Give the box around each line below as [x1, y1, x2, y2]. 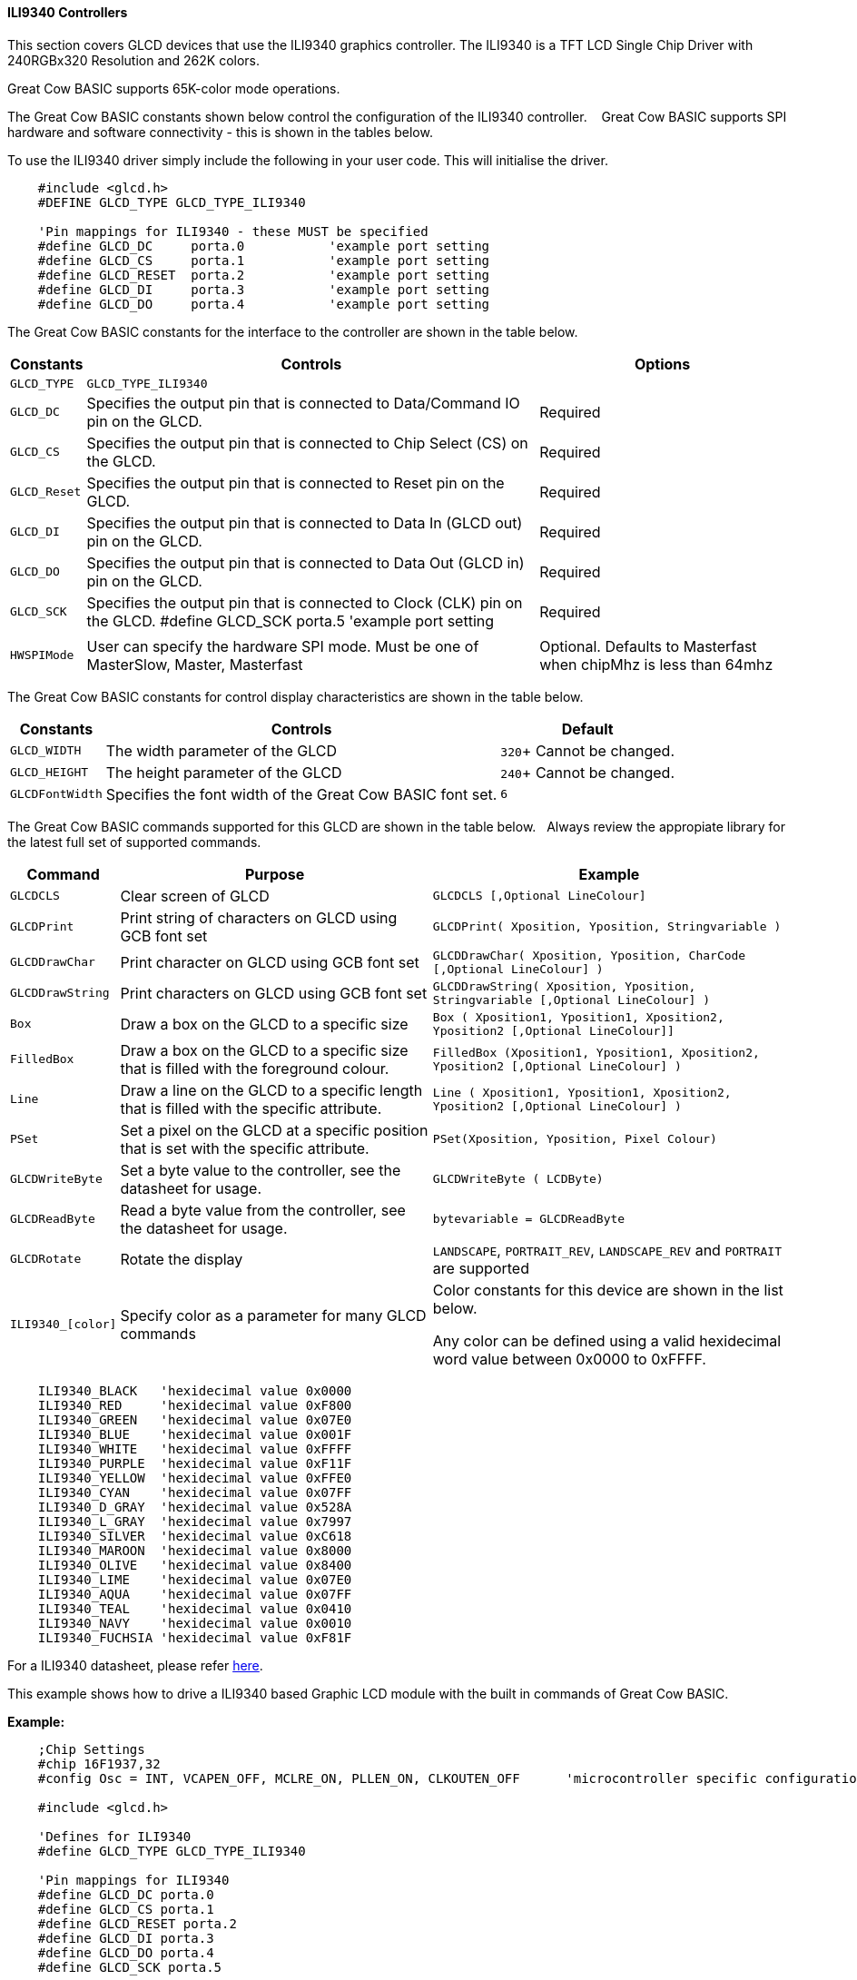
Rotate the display [120, 1249, 243, 1268]
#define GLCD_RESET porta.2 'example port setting [37, 267, 490, 282]
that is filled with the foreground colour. [120, 1059, 389, 1078]
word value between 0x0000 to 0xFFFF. [432, 1349, 706, 1368]
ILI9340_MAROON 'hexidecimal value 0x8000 [37, 1542, 352, 1558]
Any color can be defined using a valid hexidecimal [432, 1331, 782, 1350]
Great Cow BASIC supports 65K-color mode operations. [7, 80, 340, 96]
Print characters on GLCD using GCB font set [120, 983, 428, 1002]
